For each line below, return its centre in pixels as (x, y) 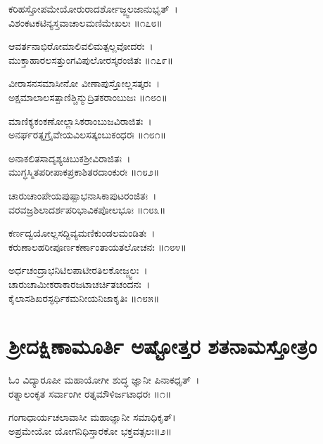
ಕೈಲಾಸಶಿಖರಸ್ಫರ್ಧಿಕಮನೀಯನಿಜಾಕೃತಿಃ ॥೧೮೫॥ (84, 298)
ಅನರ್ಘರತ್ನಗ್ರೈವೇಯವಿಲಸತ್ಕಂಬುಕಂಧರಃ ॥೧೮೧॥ (88, 135)
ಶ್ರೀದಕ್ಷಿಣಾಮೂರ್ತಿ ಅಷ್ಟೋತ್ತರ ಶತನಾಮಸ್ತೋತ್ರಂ (163, 346)
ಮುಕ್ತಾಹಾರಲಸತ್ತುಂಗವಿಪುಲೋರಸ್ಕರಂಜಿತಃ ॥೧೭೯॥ (91, 59)
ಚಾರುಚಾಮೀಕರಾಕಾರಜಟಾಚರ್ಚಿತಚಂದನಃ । (80, 283)
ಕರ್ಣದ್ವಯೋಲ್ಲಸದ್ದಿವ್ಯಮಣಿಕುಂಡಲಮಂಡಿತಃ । (82, 233)
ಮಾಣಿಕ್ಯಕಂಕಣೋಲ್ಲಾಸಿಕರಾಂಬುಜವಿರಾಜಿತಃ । (80, 120)
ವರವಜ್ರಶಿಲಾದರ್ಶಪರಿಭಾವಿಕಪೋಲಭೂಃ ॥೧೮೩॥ (87, 209)
